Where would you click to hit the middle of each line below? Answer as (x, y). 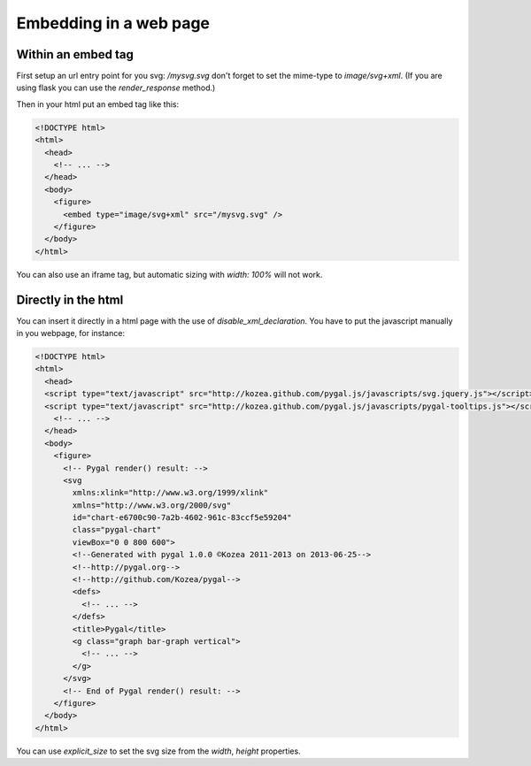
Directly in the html (70, 299)
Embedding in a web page (113, 23)
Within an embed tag (75, 54)
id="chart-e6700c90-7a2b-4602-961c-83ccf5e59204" (182, 518)
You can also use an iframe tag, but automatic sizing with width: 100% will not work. (169, 274)
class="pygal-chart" (117, 530)
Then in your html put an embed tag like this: (98, 104)
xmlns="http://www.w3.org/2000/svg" (152, 505)
